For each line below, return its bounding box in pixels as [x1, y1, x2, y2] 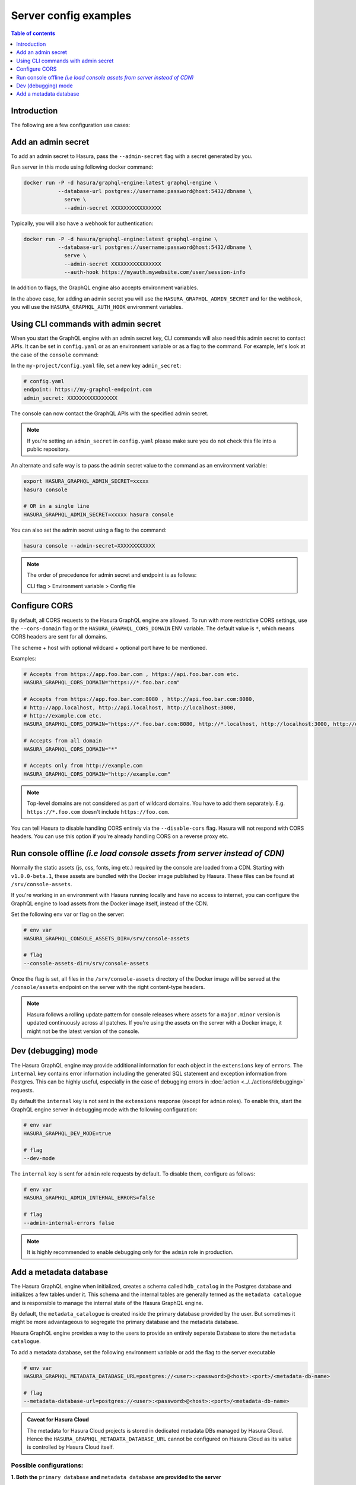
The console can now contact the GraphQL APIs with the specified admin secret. [11, 410, 209, 417]
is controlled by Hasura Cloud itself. [27, 1443, 114, 1451]
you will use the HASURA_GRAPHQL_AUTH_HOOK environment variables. [11, 303, 183, 310]
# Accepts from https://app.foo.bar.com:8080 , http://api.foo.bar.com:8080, [23, 696, 255, 703]
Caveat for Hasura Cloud [27, 1416, 89, 1423]
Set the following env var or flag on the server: [11, 911, 125, 918]
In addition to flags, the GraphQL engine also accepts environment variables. [11, 284, 199, 291]
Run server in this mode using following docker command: [11, 163, 154, 170]
